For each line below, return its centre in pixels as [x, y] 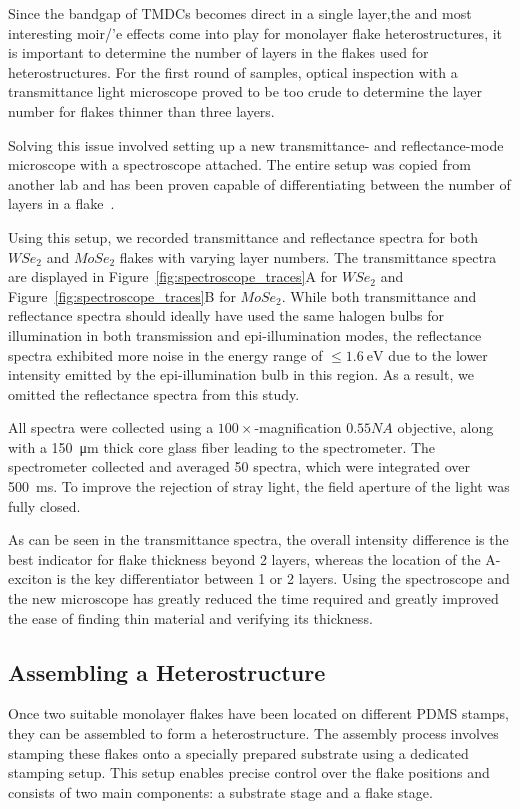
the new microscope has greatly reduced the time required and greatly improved [253, 598]
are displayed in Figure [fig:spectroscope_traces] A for [173, 276]
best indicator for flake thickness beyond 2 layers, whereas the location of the [244, 558]
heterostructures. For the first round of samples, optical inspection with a [233, 71]
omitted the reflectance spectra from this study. [154, 393]
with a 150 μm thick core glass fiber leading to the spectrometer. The [222, 446]
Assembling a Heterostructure [167, 671]
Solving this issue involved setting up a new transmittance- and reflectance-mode [256, 144]
